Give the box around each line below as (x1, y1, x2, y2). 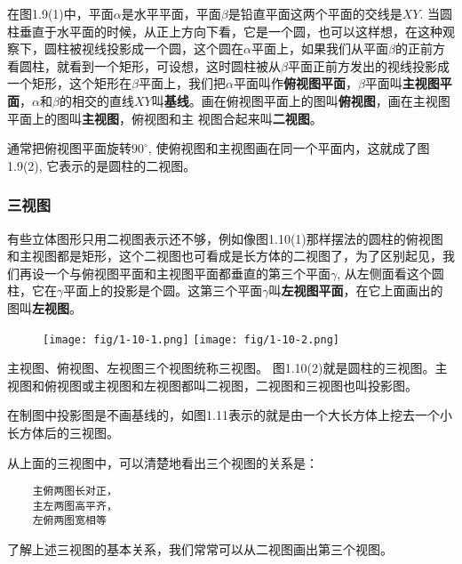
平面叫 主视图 (364, 74, 440, 93)
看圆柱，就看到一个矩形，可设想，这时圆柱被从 (7, 56, 281, 75)
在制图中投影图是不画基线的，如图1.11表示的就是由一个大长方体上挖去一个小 (7, 406, 452, 424)
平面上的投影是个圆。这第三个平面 (63, 281, 263, 300)
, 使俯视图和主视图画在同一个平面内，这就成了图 (147, 139, 430, 157)
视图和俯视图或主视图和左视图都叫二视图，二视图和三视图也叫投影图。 (7, 375, 418, 394)
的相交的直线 (59, 91, 134, 109)
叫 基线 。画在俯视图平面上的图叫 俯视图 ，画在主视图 (151, 91, 450, 109)
